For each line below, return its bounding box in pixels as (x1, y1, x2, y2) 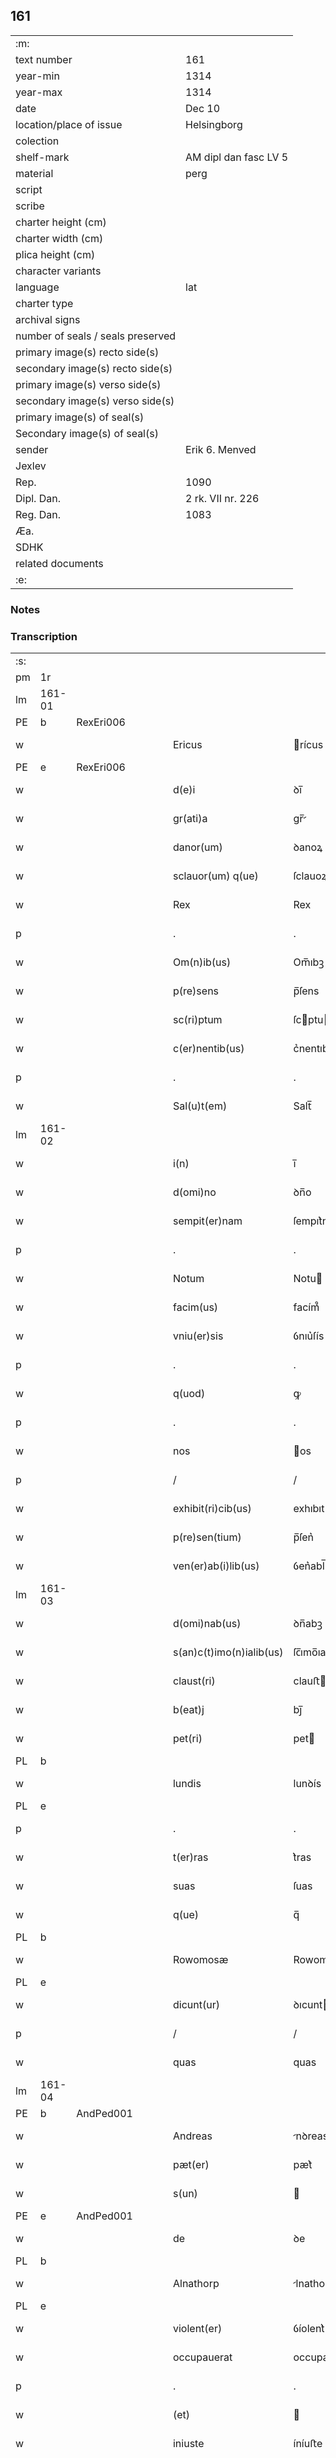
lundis (172, 1777, 202, 1791)
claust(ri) (172, 1674, 216, 1688)
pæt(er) (172, 2158, 210, 2172)
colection (15, 134, 60, 148)
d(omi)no (172, 1185, 217, 1199)
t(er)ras (172, 1850, 209, 1864)
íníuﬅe (293, 2437, 323, 2451)
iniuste (172, 2437, 205, 2451)
